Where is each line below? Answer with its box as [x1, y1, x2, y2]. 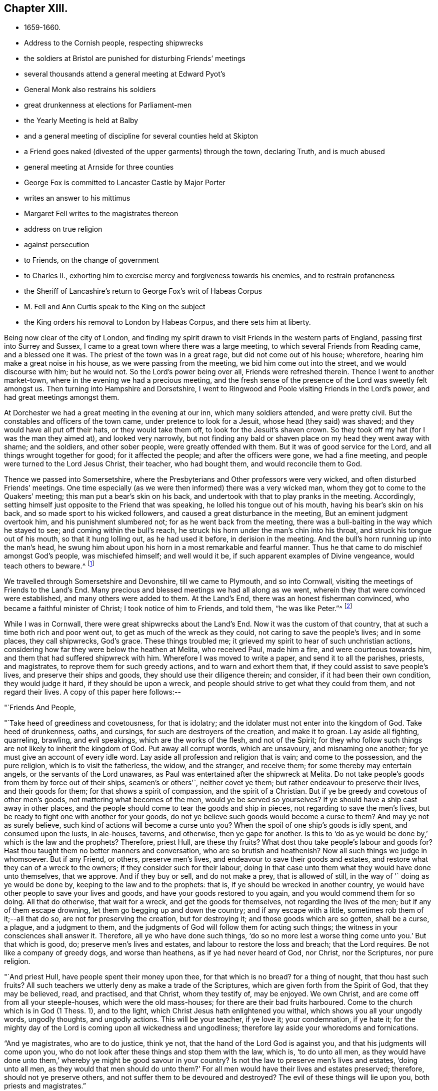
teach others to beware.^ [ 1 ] [4, 560, 94, 571]
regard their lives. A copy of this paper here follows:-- [4, 687, 181, 696]
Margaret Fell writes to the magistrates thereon [24, 209, 178, 218]
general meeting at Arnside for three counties [24, 163, 174, 172]
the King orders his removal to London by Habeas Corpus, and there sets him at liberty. [24, 318, 311, 327]
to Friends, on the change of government [24, 256, 159, 265]
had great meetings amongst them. [4, 393, 119, 402]
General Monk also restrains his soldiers [24, 85, 156, 94]
